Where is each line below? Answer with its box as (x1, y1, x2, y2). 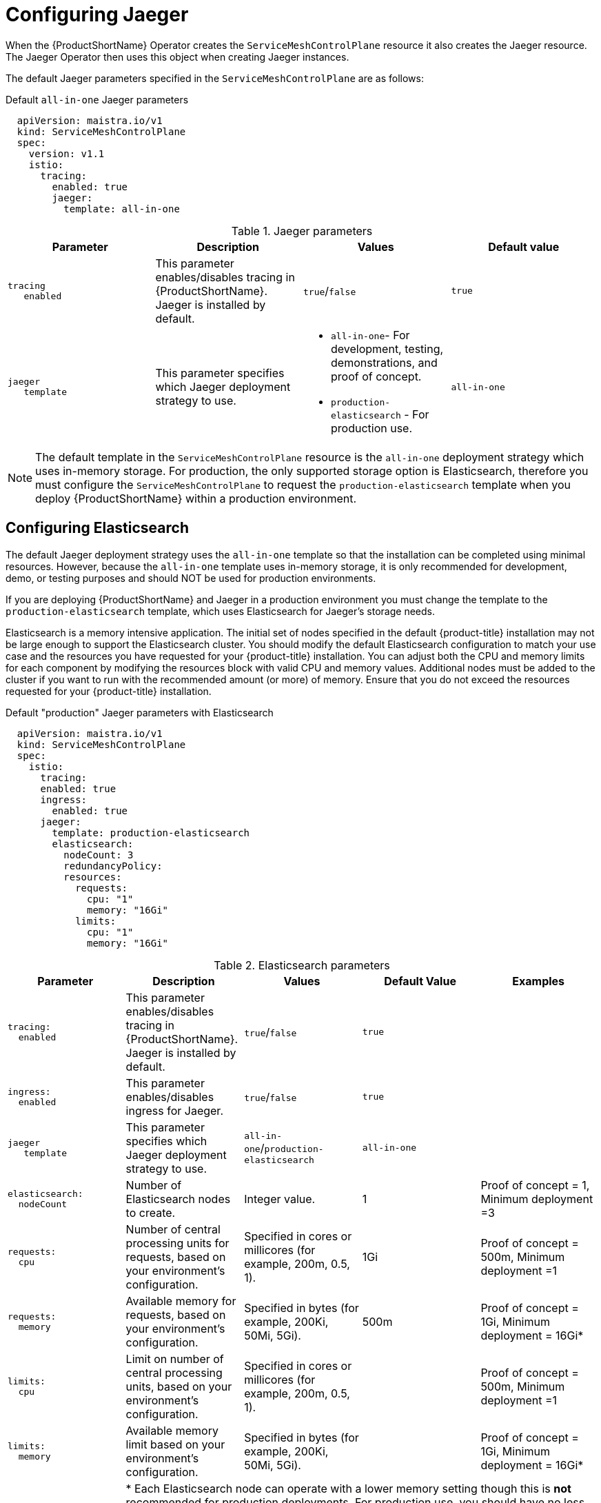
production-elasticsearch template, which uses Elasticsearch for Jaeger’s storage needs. (6, 605, 435, 617)
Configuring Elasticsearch (6, 519, 189, 537)
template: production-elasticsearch (52, 827, 250, 838)
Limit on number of (125, 1351, 224, 1366)
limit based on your (125, 1437, 225, 1451)
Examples (512, 974, 565, 988)
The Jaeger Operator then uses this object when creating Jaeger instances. (6, 50, 349, 63)
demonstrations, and (331, 355, 438, 370)
